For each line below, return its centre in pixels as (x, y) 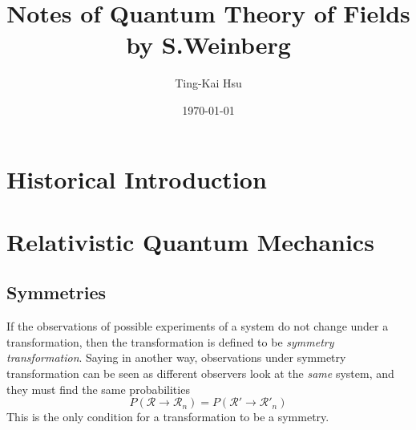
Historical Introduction (137, 178)
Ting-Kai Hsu (208, 83)
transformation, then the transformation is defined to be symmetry (170, 341)
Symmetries (57, 292)
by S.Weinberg (208, 45)
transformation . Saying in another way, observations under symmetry (176, 357)
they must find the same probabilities (98, 389)
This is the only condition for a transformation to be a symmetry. (168, 417)
